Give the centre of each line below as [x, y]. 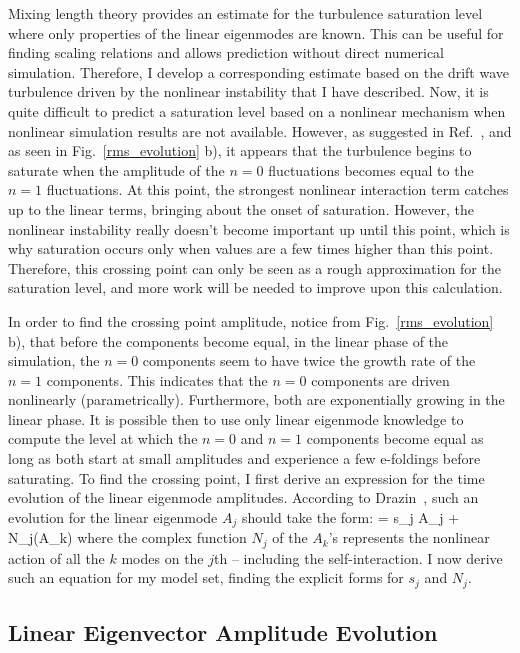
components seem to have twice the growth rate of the [309, 360]
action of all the [56, 557]
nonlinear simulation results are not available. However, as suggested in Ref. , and [260, 130]
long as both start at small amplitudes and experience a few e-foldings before [244, 458]
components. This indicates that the [157, 379]
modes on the [162, 557]
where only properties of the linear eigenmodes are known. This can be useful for [256, 32]
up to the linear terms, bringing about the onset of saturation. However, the [241, 208]
